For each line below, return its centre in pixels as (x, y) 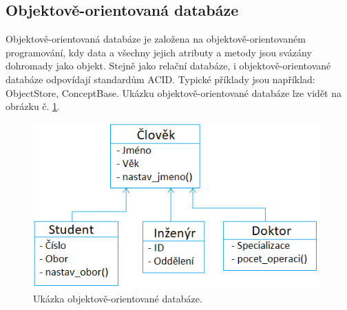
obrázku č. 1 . (33, 106)
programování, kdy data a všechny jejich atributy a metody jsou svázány (159, 52)
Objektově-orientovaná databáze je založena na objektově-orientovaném (156, 39)
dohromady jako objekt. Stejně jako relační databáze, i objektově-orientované (168, 66)
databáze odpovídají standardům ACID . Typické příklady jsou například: (160, 79)
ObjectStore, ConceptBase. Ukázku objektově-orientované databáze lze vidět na (173, 92)
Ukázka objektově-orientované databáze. (118, 298)
